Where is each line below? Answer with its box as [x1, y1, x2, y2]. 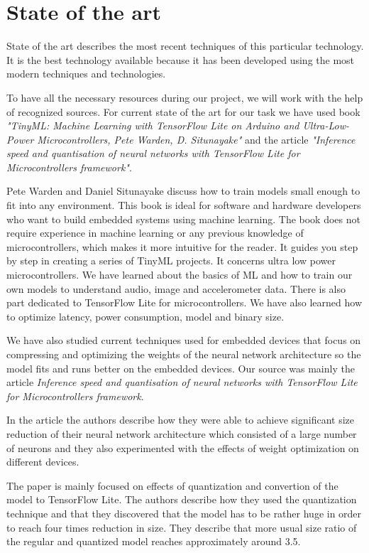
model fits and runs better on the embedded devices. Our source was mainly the [6, 360, 355, 375]
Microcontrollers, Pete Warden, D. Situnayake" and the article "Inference [37, 131, 356, 146]
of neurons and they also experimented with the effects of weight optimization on [6, 440, 359, 455]
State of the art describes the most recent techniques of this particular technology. [6, 38, 364, 53]
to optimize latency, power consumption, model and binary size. [6, 308, 285, 323]
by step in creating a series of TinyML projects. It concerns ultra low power [6, 253, 336, 268]
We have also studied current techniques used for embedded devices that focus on [6, 333, 361, 348]
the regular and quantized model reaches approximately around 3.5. [6, 534, 301, 549]
